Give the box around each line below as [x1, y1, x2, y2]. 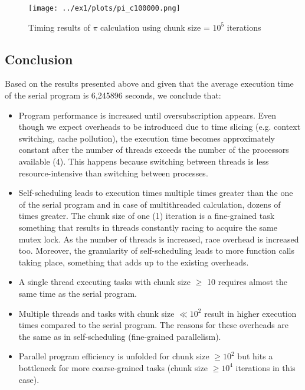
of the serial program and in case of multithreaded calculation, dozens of [18, 198, 281, 210]
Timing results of [28, 21, 90, 33]
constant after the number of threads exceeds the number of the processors [18, 143, 289, 156]
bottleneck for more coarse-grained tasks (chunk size [18, 361, 208, 373]
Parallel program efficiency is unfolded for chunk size [18, 350, 209, 362]
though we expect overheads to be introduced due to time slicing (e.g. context [18, 120, 301, 133]
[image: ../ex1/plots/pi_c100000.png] [28, 4, 181, 12]
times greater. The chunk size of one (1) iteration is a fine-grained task [18, 209, 275, 222]
